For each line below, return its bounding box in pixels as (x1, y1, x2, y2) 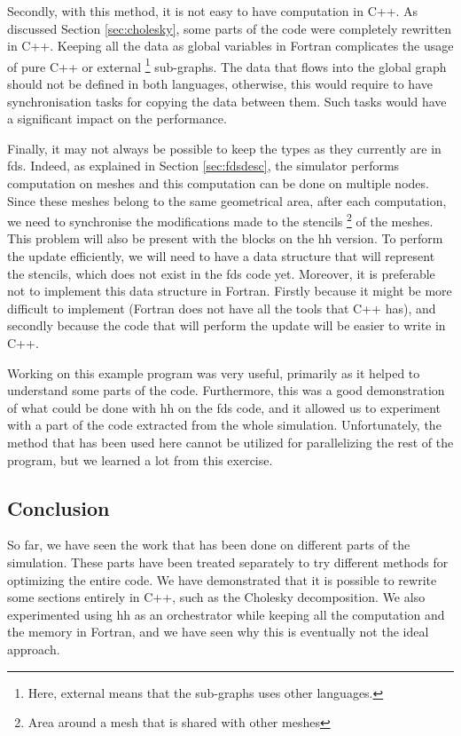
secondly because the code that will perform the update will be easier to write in (7, 316, 446, 335)
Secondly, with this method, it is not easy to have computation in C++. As (7, 2, 418, 20)
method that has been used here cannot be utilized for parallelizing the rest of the (7, 432, 454, 451)
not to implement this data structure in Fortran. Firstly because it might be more (7, 281, 452, 300)
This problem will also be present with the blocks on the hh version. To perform (7, 229, 443, 248)
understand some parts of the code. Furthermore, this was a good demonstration (7, 381, 445, 400)
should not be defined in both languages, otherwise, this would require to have (7, 75, 433, 93)
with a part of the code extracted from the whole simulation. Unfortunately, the (7, 415, 441, 434)
